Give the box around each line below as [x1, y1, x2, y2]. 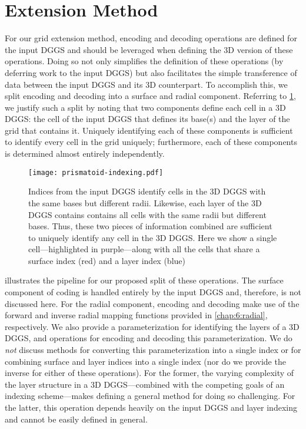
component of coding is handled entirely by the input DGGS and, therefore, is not [5, 286, 301, 298]
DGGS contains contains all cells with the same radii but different [28, 208, 267, 220]
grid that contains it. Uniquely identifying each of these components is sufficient [5, 124, 293, 136]
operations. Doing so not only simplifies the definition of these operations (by [5, 55, 284, 67]
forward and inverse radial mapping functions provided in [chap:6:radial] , [5, 309, 268, 321]
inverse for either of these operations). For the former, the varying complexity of [5, 367, 294, 379]
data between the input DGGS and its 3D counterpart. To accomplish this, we [5, 78, 288, 90]
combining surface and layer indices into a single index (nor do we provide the [5, 355, 286, 367]
